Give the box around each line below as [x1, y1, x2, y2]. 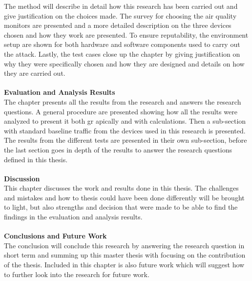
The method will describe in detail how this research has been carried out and [4, 1, 238, 11]
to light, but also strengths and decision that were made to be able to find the [4, 202, 238, 212]
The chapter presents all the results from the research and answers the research [4, 96, 241, 107]
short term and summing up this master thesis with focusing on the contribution [4, 250, 246, 260]
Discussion [4, 173, 40, 183]
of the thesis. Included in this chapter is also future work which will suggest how [4, 259, 245, 270]
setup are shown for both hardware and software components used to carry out [4, 39, 240, 49]
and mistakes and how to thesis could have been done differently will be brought [4, 192, 245, 202]
